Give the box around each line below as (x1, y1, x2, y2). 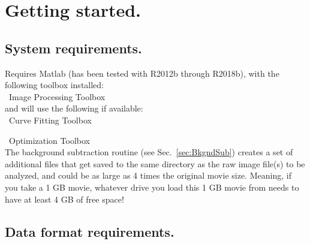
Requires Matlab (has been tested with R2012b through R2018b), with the (5, 67, 279, 79)
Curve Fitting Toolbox (8, 113, 92, 126)
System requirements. (5, 38, 142, 57)
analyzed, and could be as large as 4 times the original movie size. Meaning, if (5, 169, 291, 182)
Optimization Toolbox (8, 134, 90, 146)
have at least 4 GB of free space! (5, 192, 124, 205)
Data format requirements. (5, 222, 174, 240)
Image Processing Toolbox (8, 90, 106, 103)
